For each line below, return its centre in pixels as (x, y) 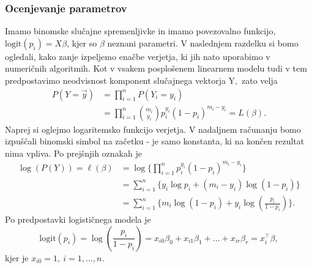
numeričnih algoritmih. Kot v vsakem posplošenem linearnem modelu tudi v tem (156, 68)
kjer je (17, 257)
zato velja (259, 80)
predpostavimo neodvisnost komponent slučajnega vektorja (115, 80)
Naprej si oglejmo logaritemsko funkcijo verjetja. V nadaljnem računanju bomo (153, 129)
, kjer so (82, 43)
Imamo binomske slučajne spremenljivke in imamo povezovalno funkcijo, (140, 31)
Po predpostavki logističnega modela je (78, 219)
